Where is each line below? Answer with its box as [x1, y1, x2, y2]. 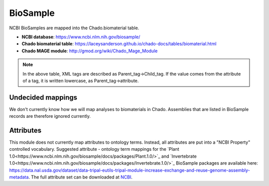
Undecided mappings [9, 93, 77, 101]
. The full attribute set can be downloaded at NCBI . [28, 174, 133, 180]
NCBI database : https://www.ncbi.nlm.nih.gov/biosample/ [21, 34, 140, 40]
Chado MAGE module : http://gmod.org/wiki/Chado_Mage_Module [21, 48, 158, 54]
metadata [9, 174, 29, 180]
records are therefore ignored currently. [9, 113, 91, 119]
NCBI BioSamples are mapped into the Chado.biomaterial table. [9, 25, 139, 31]
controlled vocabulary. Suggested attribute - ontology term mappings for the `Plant [9, 146, 179, 152]
